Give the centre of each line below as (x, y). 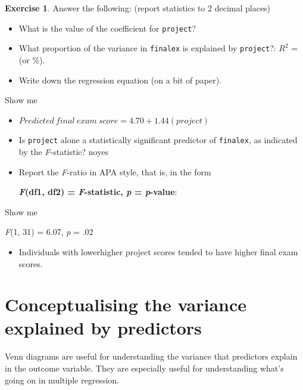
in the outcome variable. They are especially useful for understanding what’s (144, 368)
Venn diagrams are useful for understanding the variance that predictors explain (151, 356)
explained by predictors (103, 328)
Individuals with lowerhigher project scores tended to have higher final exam (158, 251)
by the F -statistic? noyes (63, 151)
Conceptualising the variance (126, 304)
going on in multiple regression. (62, 380)
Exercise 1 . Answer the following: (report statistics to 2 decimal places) (138, 8)
